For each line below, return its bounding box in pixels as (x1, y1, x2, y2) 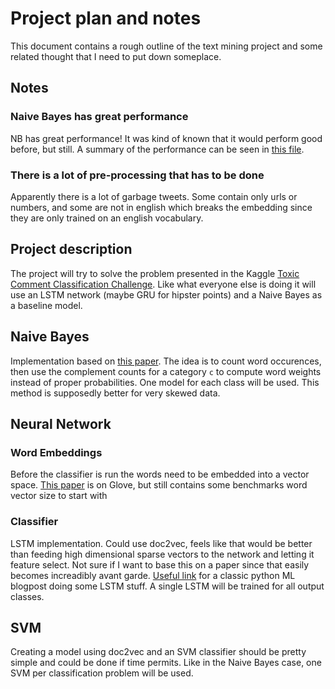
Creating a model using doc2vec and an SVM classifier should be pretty (10, 646, 307, 658)
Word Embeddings (10, 445, 103, 459)
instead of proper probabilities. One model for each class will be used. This (10, 376, 320, 388)
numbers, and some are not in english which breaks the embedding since (10, 201, 313, 213)
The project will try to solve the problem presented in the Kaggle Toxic (10, 267, 300, 279)
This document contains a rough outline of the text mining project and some (10, 40, 323, 52)
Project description (10, 241, 133, 258)
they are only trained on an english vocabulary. (10, 212, 204, 224)
